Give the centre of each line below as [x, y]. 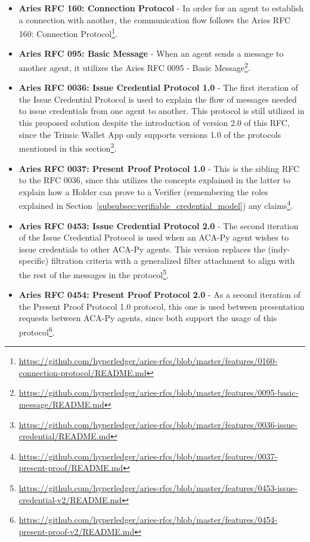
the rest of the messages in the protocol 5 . [94, 273]
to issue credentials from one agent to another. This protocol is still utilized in [162, 111]
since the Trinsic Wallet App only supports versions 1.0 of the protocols [150, 134]
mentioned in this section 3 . [68, 147]
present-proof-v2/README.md [77, 531]
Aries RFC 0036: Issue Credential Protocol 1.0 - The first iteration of [159, 87]
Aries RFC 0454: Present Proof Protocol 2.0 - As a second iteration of [159, 295]
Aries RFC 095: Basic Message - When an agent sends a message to [151, 53]
